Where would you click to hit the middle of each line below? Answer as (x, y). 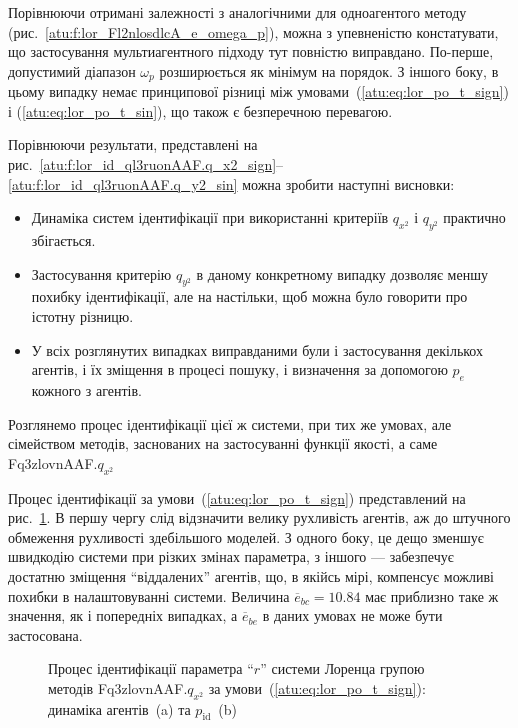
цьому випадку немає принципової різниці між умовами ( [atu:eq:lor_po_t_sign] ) (258, 91)
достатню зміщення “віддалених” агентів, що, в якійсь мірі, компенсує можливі (251, 575)
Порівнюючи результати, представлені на (133, 144)
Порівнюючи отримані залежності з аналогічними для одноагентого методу (237, 12)
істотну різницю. (82, 315)
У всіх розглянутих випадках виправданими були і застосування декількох (257, 349)
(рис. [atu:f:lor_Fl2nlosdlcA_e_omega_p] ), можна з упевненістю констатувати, (253, 31)
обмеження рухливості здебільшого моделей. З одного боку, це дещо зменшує (246, 536)
